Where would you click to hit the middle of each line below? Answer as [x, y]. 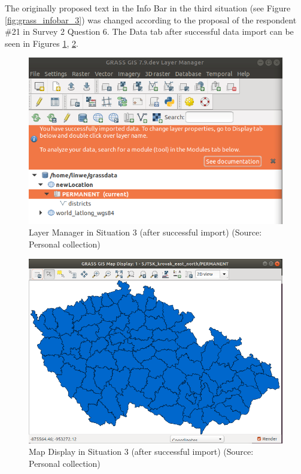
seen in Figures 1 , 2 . [42, 43]
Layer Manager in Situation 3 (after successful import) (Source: [145, 232]
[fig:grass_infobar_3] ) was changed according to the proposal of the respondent [151, 19]
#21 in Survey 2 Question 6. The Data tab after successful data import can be [149, 31]
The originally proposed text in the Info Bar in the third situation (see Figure [148, 8]
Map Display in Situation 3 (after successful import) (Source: [141, 452]
